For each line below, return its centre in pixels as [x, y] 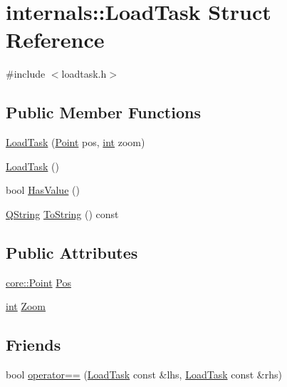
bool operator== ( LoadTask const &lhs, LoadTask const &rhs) [144, 375]
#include [26, 74]
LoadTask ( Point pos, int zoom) [75, 142]
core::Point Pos [38, 282]
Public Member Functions [103, 112]
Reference [55, 40]
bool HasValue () [43, 190]
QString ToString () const [62, 213]
